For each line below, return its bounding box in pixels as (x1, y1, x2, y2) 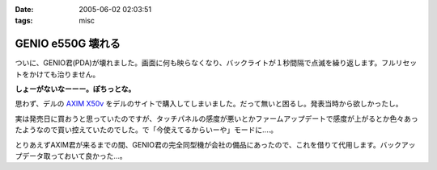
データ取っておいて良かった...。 (21, 151, 127, 161)
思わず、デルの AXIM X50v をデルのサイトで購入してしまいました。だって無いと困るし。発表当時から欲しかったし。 (15, 99, 403, 109)
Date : (15, 5, 34, 14)
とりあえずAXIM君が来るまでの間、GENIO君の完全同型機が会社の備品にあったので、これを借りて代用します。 (15, 139, 380, 149)
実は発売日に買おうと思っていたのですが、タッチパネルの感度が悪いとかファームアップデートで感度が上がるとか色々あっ (15, 114, 418, 123)
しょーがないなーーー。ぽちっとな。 (15, 85, 136, 94)
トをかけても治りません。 (15, 69, 100, 79)
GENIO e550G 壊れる (15, 37, 121, 51)
